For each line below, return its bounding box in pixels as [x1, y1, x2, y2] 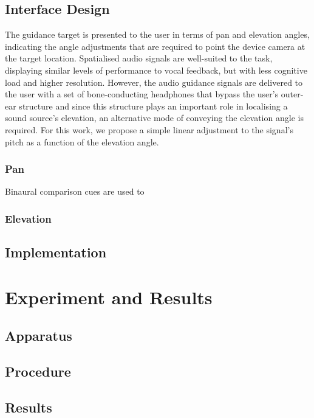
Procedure [5, 362, 71, 381]
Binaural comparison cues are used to [5, 185, 145, 198]
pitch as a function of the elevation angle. [5, 135, 159, 148]
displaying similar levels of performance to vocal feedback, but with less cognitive [5, 63, 307, 76]
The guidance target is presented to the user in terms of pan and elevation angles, [5, 28, 310, 41]
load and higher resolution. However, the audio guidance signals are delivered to [5, 75, 303, 88]
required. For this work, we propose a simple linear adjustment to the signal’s [5, 123, 293, 136]
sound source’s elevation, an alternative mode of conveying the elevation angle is [5, 111, 304, 124]
